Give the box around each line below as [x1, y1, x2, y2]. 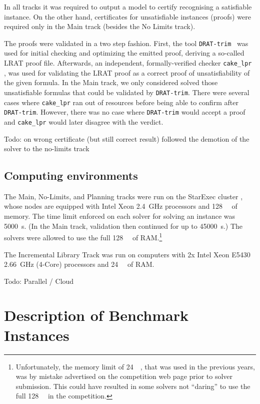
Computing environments [4, 168, 138, 183]
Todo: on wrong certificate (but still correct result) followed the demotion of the [4, 133, 249, 144]
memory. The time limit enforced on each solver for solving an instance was [4, 211, 235, 221]
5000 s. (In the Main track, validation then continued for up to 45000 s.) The [4, 220, 243, 231]
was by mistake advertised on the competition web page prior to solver [15, 371, 233, 381]
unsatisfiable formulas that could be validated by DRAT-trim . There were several [4, 87, 249, 97]
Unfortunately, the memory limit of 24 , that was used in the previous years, [15, 361, 255, 371]
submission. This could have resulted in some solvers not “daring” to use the [15, 380, 250, 391]
